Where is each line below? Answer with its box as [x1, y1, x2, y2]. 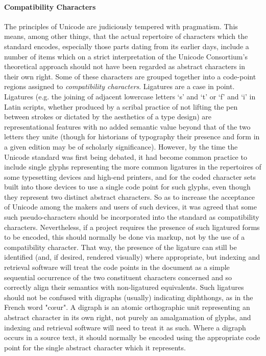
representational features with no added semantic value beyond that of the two [4, 121, 251, 132]
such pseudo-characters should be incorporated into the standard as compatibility [4, 212, 259, 222]
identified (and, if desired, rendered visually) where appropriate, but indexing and [4, 252, 260, 262]
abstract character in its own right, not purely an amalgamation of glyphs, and [4, 312, 251, 323]
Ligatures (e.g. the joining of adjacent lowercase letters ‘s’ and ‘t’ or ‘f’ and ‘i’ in [4, 91, 256, 101]
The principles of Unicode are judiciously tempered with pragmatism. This [4, 20, 238, 31]
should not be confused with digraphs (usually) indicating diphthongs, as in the [4, 291, 253, 302]
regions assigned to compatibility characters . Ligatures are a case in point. [4, 81, 235, 92]
